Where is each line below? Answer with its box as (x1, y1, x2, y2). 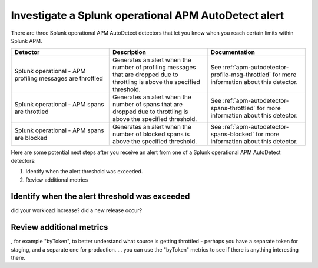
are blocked (14, 134, 48, 142)
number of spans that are (112, 101, 183, 109)
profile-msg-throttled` (210, 71, 271, 79)
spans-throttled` (210, 104, 256, 112)
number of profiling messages (112, 63, 196, 72)
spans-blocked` (210, 130, 254, 138)
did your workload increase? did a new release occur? (11, 207, 143, 214)
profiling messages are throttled (14, 74, 103, 82)
